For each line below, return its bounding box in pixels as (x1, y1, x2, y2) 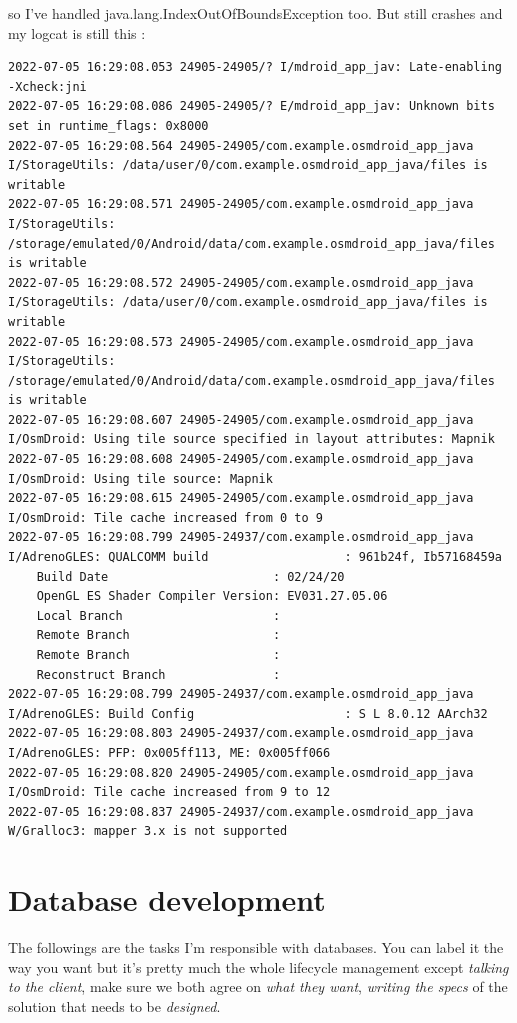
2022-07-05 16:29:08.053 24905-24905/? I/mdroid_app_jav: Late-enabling (8, 60, 502, 75)
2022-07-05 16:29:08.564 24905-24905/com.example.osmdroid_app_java (8, 138, 474, 153)
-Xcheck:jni (8, 79, 87, 94)
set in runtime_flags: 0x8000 (8, 118, 209, 133)
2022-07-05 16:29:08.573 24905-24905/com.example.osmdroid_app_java (8, 334, 474, 349)
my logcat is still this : (8, 22, 146, 43)
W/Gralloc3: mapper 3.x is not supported (8, 824, 288, 839)
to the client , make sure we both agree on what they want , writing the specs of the (8, 976, 508, 997)
